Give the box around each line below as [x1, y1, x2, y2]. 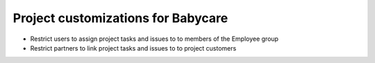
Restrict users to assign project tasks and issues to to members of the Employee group [30, 35, 279, 43]
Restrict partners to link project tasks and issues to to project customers [30, 44, 237, 52]
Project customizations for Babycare [12, 10, 228, 26]
